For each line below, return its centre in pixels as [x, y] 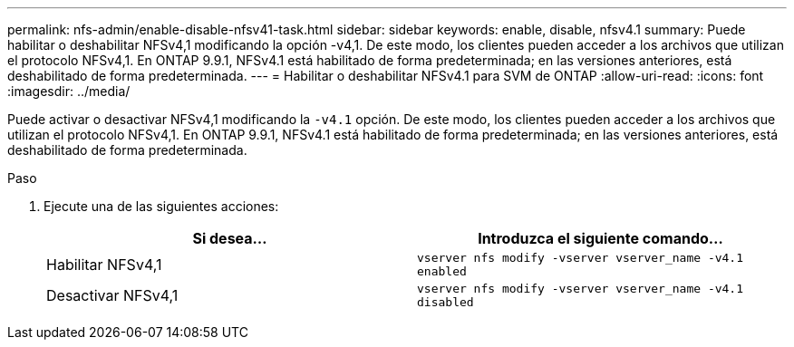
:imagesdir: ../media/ [69, 91]
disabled [445, 302]
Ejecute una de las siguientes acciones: [161, 206]
